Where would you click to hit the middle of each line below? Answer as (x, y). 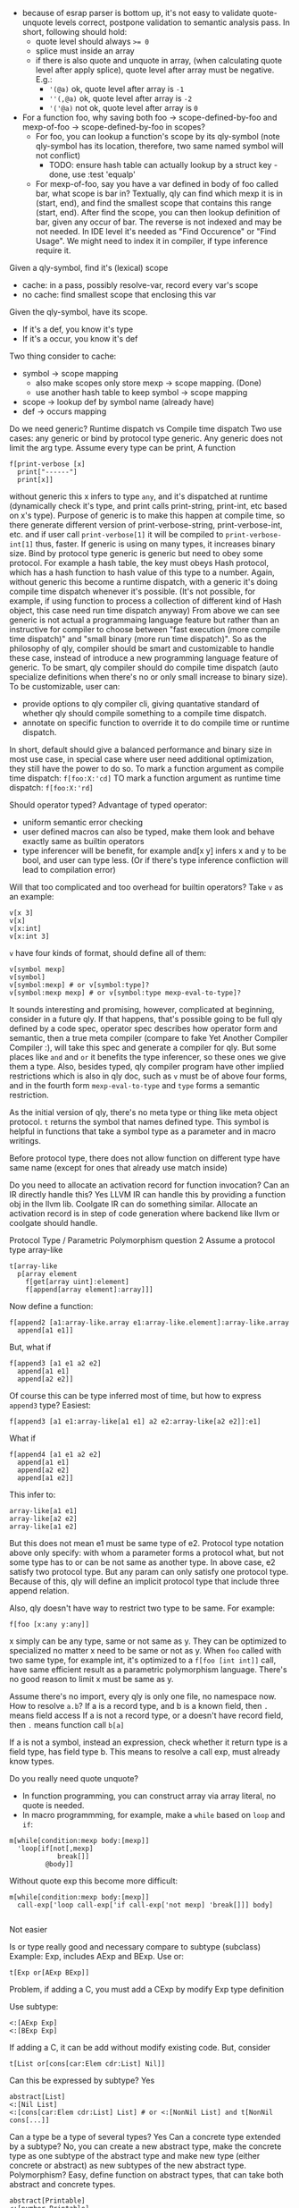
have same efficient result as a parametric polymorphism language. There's (148, 1670)
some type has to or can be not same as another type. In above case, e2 (142, 1562)
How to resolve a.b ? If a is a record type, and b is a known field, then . (139, 1706)
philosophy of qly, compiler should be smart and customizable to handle (142, 648)
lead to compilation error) (69, 870)
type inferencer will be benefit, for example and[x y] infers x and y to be (154, 850)
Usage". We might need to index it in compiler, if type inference (152, 241)
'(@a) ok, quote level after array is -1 (116, 89)
